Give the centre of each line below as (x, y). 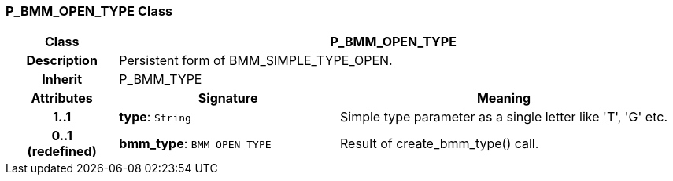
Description (62, 61)
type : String (155, 117)
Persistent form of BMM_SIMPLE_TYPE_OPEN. (256, 61)
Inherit (62, 80)
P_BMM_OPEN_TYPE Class (89, 11)
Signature (228, 98)
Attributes (62, 98)
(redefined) (62, 152)
